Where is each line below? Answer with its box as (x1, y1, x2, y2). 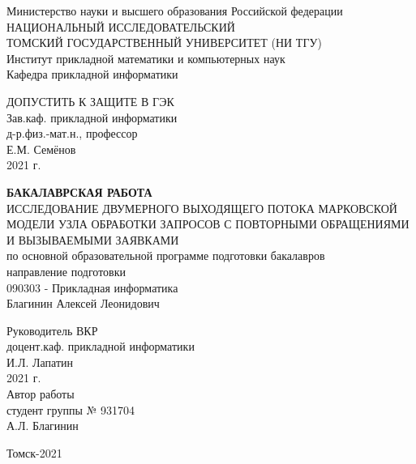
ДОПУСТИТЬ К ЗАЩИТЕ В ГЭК (6, 92, 174, 109)
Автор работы (6, 385, 75, 402)
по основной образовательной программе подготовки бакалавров (6, 247, 325, 264)
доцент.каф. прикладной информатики (6, 338, 195, 355)
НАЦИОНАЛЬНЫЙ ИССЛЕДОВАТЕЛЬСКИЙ (6, 18, 235, 35)
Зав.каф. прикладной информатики (6, 109, 178, 126)
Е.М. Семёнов (6, 140, 76, 157)
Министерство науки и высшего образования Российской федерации (6, 2, 343, 19)
